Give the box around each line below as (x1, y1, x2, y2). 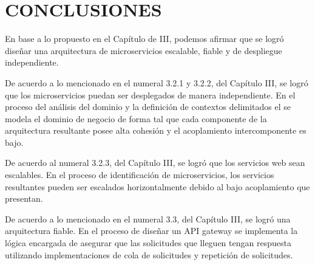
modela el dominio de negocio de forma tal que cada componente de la (5, 112, 267, 125)
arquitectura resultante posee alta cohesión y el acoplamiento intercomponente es (5, 124, 307, 137)
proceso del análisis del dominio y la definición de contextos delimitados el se (5, 100, 291, 113)
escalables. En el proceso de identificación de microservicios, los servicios (5, 168, 274, 181)
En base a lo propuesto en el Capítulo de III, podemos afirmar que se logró (5, 32, 284, 45)
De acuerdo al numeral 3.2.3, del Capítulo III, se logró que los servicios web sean (5, 156, 305, 169)
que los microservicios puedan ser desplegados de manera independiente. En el (5, 88, 296, 101)
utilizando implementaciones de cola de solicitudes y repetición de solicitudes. (5, 248, 293, 261)
